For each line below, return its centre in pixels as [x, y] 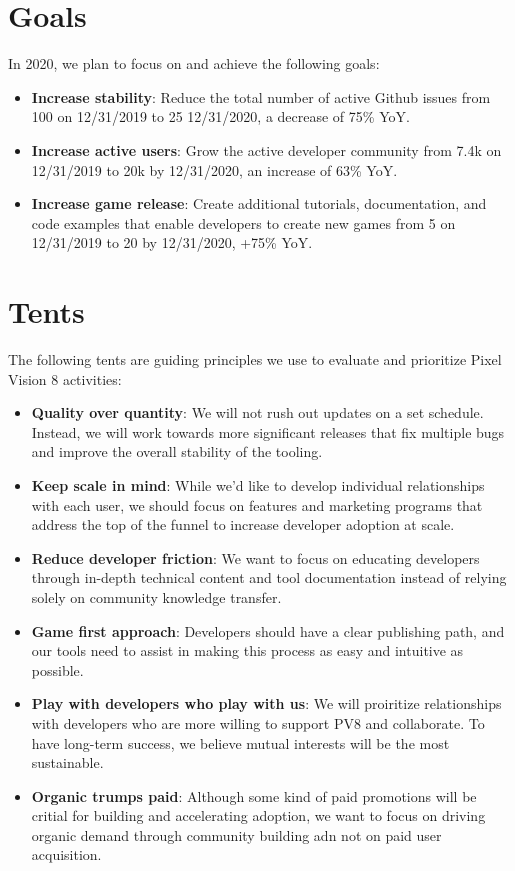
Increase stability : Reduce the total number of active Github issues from [261, 96]
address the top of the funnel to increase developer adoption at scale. [243, 524]
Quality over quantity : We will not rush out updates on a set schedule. [257, 412]
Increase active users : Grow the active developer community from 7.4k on [266, 149]
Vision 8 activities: [65, 378]
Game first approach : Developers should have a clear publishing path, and [268, 630]
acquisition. [66, 854]
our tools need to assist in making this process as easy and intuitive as [247, 650]
